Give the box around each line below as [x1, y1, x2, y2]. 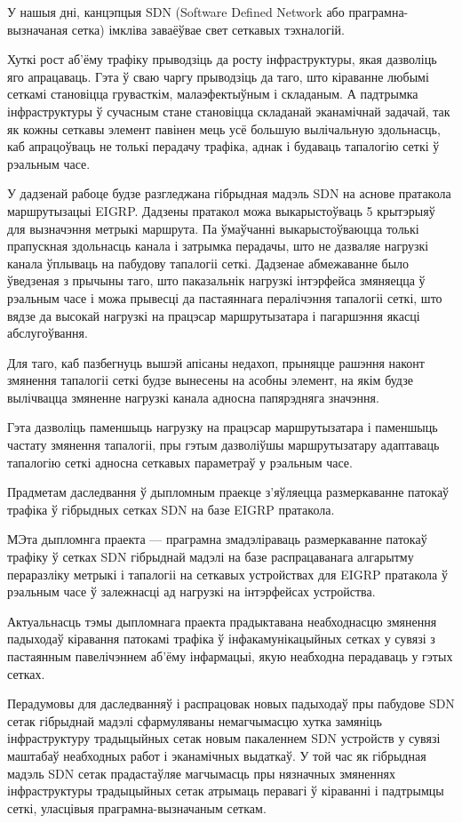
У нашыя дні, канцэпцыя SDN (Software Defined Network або [7, 3, 345, 20]
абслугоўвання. [7, 324, 88, 342]
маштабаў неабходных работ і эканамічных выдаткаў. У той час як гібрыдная [7, 746, 426, 764]
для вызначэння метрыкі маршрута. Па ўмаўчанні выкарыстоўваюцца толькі [7, 219, 419, 237]
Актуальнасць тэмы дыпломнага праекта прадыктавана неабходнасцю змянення [7, 611, 437, 630]
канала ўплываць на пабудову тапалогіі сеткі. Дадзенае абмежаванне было [7, 253, 410, 272]
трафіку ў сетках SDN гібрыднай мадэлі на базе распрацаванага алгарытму [7, 547, 414, 566]
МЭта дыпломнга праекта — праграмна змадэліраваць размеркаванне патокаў [7, 530, 427, 548]
